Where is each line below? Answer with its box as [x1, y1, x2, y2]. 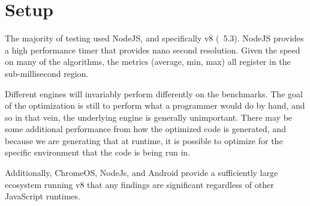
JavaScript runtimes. [5, 190, 80, 202]
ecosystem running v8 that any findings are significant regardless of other [5, 178, 274, 190]
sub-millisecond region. [5, 67, 89, 79]
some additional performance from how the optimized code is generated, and [5, 123, 286, 135]
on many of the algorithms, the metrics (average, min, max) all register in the [5, 55, 291, 68]
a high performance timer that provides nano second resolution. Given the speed [5, 43, 300, 56]
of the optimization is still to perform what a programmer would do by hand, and [5, 99, 305, 112]
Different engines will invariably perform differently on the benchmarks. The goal [5, 87, 303, 100]
